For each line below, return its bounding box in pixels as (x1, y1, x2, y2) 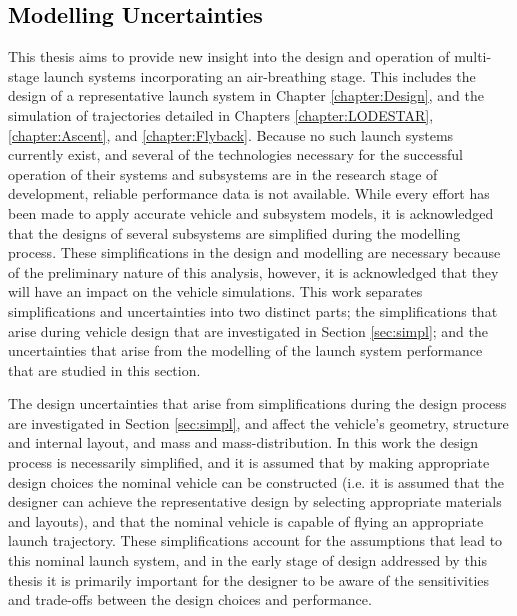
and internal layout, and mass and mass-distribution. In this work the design (8, 432, 479, 453)
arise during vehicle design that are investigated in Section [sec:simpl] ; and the (8, 320, 489, 341)
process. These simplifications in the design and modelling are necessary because (8, 242, 501, 263)
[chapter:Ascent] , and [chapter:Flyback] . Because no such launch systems (8, 124, 454, 145)
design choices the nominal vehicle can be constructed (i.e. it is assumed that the (8, 471, 504, 492)
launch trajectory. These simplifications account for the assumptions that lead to (8, 530, 503, 551)
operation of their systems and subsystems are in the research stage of (8, 163, 438, 184)
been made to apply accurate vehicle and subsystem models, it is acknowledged (8, 202, 494, 223)
